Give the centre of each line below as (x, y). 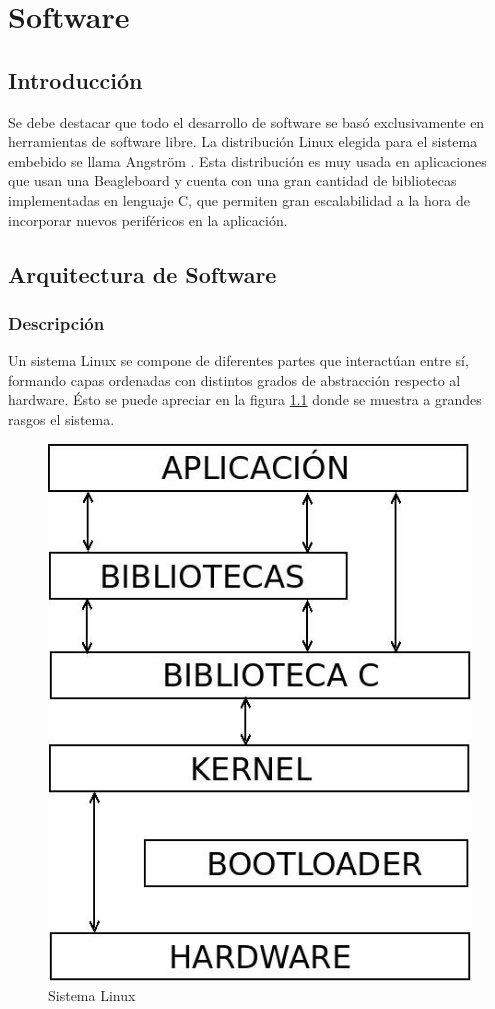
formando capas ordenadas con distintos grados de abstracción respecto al (234, 379)
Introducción (75, 79)
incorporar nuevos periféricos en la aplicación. (148, 219)
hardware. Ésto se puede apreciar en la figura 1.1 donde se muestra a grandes (245, 399)
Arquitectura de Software (142, 273)
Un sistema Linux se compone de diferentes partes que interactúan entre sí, (238, 360)
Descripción (56, 322)
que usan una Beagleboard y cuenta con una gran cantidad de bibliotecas (232, 180)
